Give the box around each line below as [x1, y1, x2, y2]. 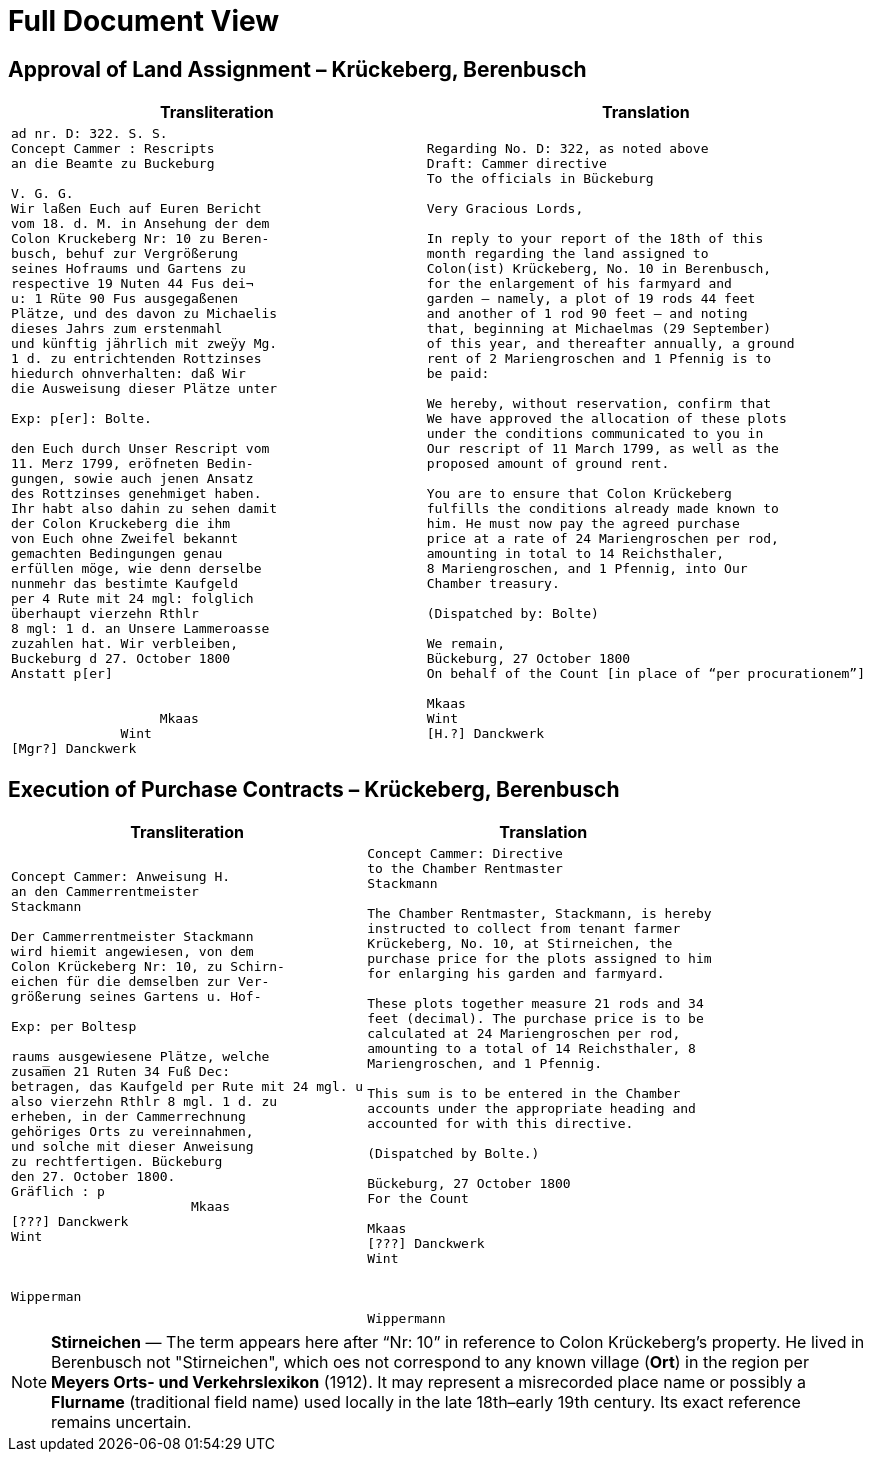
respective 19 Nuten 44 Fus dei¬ [11, 276, 254, 292]
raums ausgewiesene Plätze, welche [11, 1048, 270, 1064]
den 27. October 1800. [11, 1168, 176, 1184]
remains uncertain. [51, 1412, 192, 1433]
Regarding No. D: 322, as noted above [426, 141, 709, 157]
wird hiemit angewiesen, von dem [11, 943, 254, 959]
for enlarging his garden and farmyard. [367, 966, 665, 982]
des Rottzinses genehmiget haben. [11, 486, 262, 502]
